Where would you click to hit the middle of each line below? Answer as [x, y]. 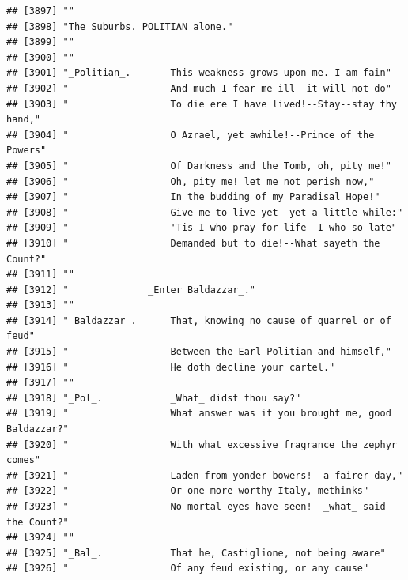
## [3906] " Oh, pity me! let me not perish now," [191, 181]
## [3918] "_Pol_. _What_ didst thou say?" [154, 398]
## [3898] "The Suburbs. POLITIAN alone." [120, 26]
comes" [23, 460]
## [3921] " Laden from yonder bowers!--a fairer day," [205, 475]
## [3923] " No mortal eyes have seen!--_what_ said [196, 507]
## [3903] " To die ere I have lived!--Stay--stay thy [202, 104]
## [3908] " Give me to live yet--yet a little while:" [205, 212]
